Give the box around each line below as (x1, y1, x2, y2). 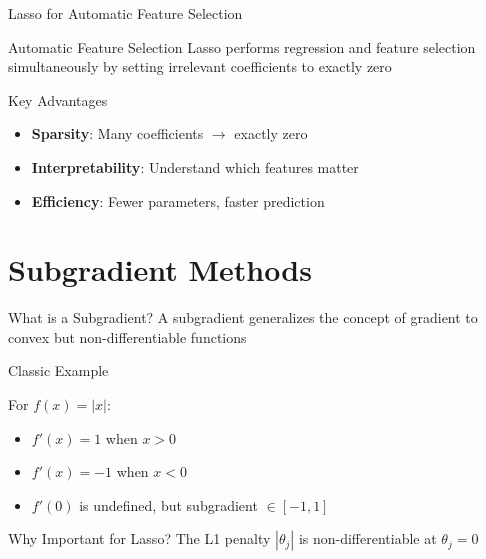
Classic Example (8, 360, 109, 381)
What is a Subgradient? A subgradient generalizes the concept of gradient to (8, 307, 478, 328)
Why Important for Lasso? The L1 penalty (8, 528, 271, 549)
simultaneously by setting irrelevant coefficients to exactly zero (8, 56, 392, 77)
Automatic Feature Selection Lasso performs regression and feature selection (8, 36, 476, 57)
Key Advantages (8, 89, 108, 110)
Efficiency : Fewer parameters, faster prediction (31, 190, 325, 211)
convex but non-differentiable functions (8, 326, 247, 347)
